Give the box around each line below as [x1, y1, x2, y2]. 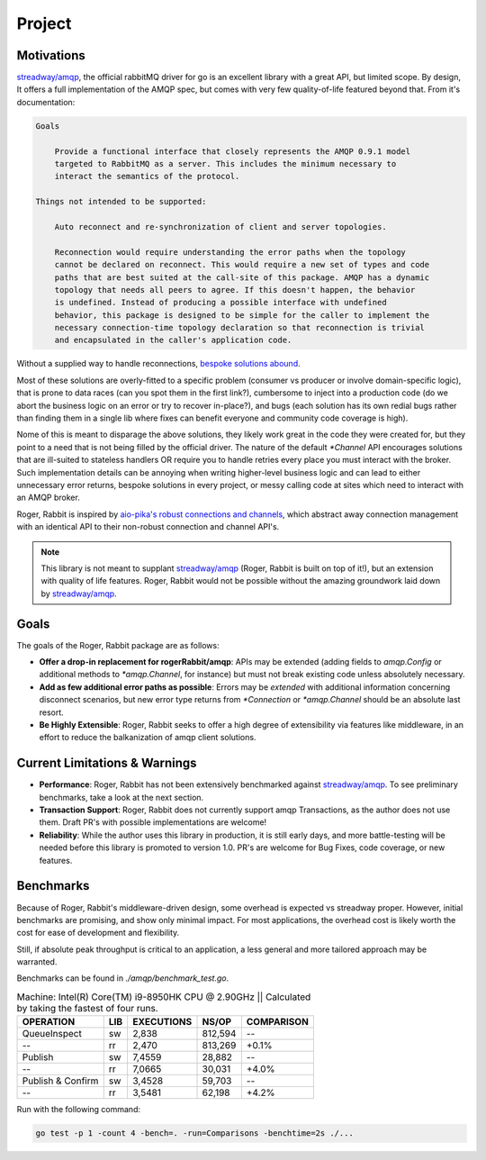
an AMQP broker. [16, 492, 80, 503]
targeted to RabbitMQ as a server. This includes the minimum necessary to [54, 159, 397, 168]
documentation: [16, 96, 76, 107]
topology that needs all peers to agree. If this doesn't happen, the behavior [54, 285, 416, 295]
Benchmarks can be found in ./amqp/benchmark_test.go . [16, 973, 229, 983]
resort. [39, 707, 65, 718]
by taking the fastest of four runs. [16, 1002, 158, 1015]
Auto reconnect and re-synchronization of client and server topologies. [54, 222, 387, 231]
